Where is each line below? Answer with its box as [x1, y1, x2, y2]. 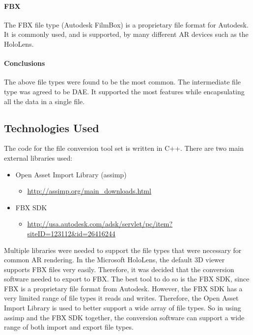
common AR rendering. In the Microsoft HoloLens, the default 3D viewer [4, 254, 225, 265]
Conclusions [4, 58, 45, 68]
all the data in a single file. [4, 96, 85, 106]
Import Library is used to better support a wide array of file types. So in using [4, 303, 241, 313]
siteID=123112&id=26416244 [27, 228, 115, 238]
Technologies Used [4, 120, 99, 135]
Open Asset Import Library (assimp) [15, 169, 127, 179]
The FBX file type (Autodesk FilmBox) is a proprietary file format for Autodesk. [4, 19, 249, 29]
